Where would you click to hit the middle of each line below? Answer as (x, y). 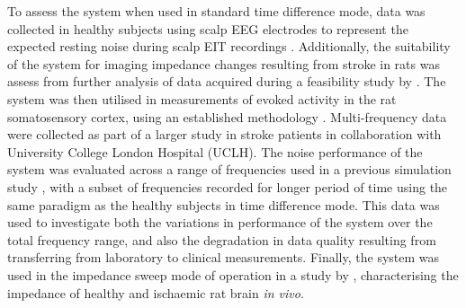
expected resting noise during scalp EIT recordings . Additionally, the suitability (229, 46)
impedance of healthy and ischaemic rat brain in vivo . (156, 292)
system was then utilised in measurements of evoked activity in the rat (202, 98)
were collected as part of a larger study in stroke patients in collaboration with (224, 134)
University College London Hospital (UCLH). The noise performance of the (215, 151)
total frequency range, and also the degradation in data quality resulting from (222, 239)
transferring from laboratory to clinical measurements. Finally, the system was (224, 257)
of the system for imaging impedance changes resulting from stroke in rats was (224, 63)
